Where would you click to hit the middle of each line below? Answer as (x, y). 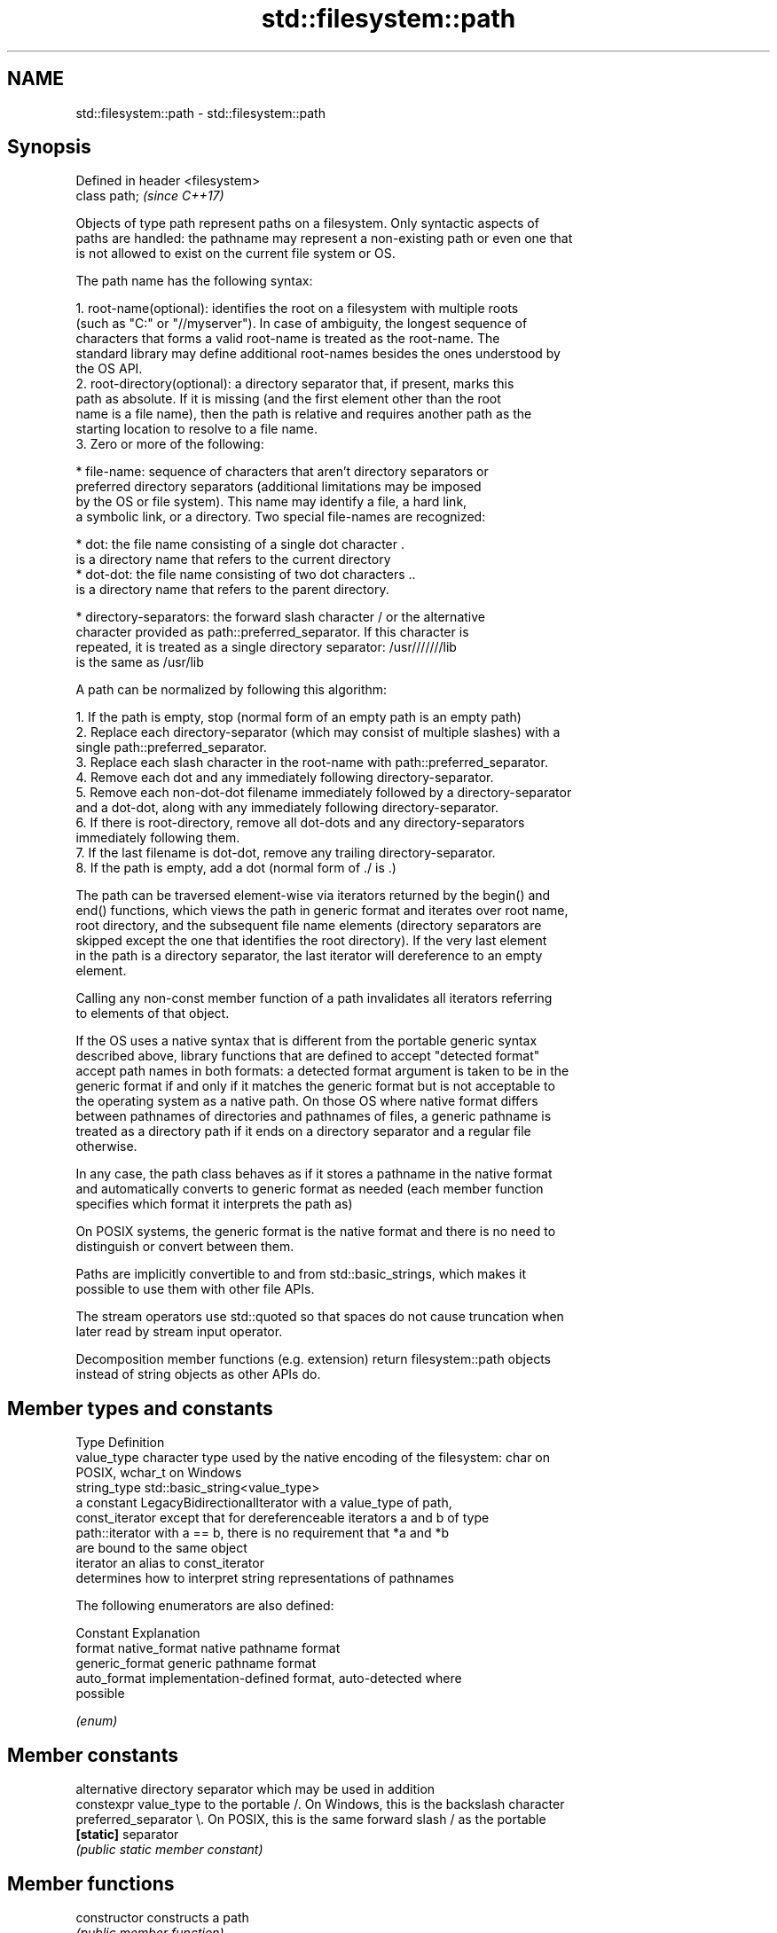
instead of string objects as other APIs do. (198, 1374)
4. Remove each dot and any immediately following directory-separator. (285, 778)
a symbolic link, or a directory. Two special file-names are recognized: (281, 517)
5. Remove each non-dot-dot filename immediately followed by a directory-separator (324, 793)
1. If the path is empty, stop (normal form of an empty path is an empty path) (298, 717)
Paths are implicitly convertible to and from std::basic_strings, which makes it (301, 1274)
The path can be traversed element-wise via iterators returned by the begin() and (313, 896)
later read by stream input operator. (179, 1332)
